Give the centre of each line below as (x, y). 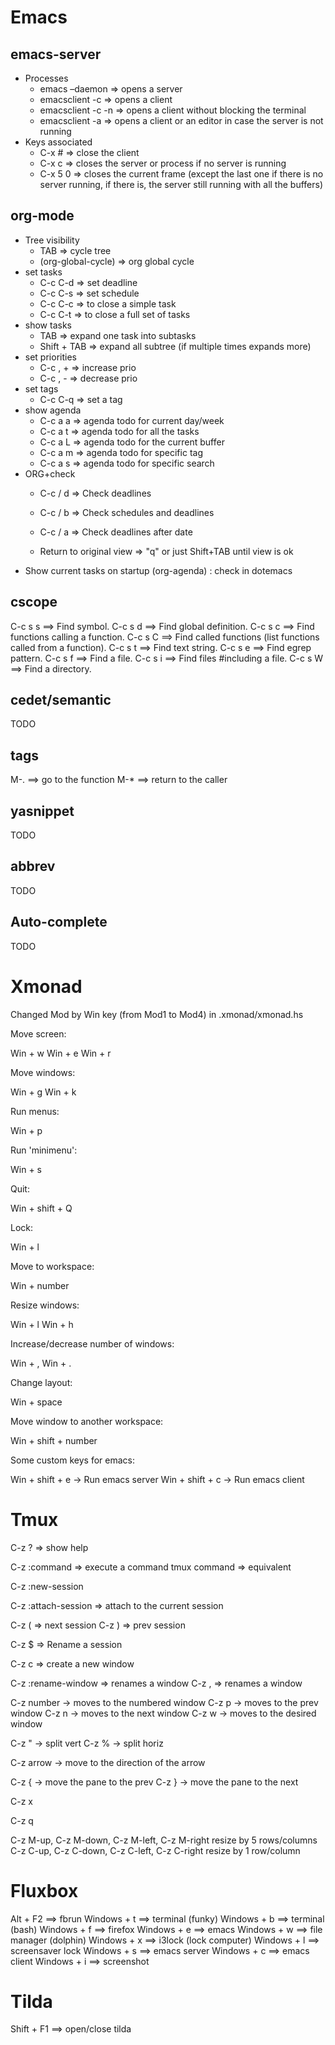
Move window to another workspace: (87, 1421)
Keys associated (58, 142)
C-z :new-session (47, 1586)
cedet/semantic (61, 700)
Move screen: (38, 1033)
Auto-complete (59, 922)
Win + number (40, 1285)
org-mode (42, 216)
